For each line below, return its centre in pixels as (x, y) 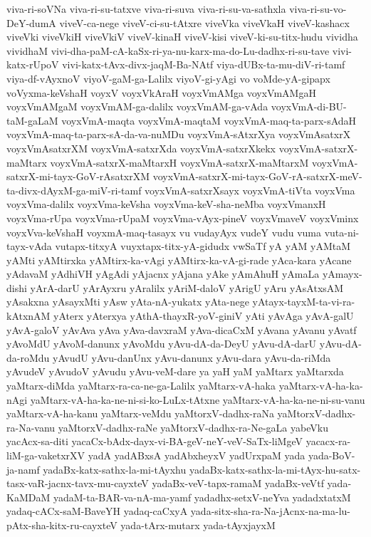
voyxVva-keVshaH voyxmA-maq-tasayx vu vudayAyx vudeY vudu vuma (164, 232)
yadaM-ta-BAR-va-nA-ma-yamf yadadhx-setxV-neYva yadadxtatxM (202, 497)
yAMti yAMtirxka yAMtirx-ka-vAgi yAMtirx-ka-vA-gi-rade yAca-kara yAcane (179, 260)
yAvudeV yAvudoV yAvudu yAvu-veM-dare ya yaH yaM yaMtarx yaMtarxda (175, 371)
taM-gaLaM (32, 120)
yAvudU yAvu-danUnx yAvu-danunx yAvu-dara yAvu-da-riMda (192, 357)
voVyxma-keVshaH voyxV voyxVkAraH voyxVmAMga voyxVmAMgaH (161, 92)
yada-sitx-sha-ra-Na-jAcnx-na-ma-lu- (271, 511)
